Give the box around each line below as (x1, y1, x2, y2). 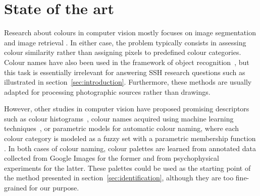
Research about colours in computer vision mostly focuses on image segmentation (4, 27, 256, 38)
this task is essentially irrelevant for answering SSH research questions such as (4, 67, 245, 77)
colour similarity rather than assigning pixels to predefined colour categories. (4, 47, 241, 57)
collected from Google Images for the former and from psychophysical (4, 153, 219, 163)
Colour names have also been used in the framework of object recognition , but (4, 56, 249, 67)
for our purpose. (29, 182, 79, 193)
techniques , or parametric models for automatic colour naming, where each (4, 123, 239, 134)
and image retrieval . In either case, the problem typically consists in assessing (4, 37, 246, 47)
